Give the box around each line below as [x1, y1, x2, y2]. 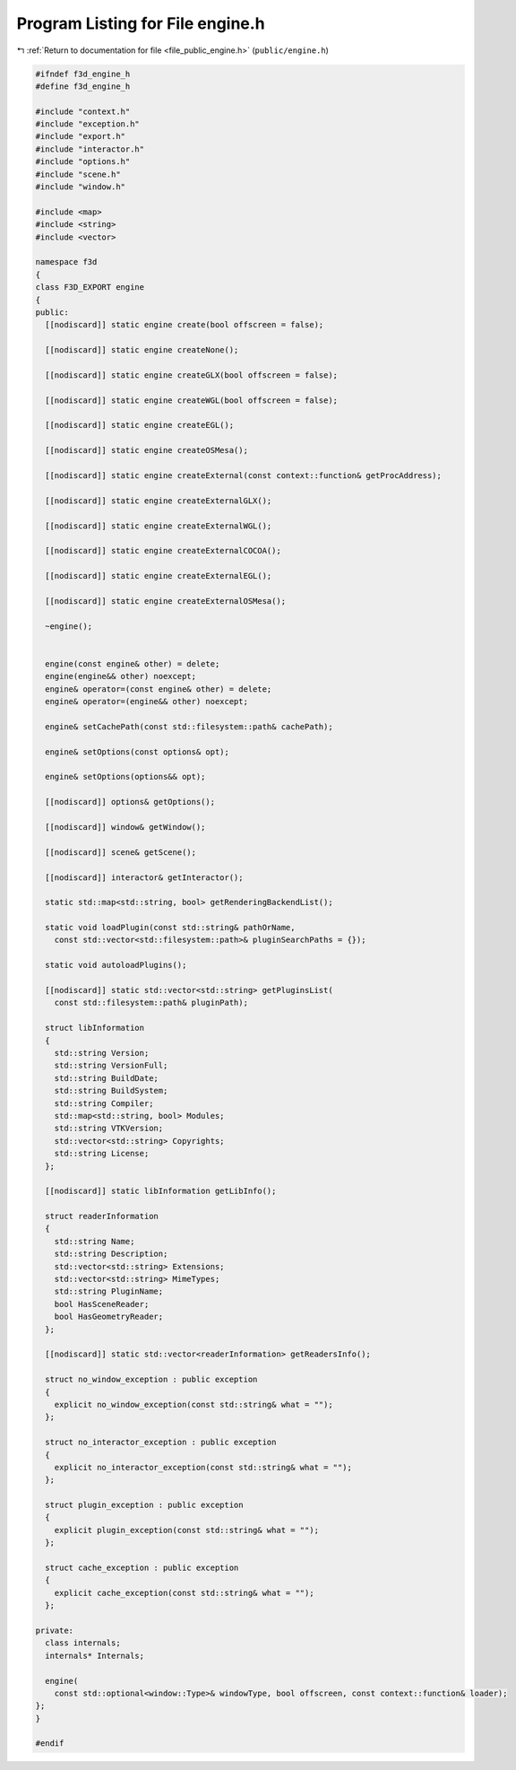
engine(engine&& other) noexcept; [45, 671, 197, 682]
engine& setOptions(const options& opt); [45, 746, 230, 757]
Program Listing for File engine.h [16, 13, 265, 33]
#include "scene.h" [35, 169, 121, 179]
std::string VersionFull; [54, 1060, 168, 1071]
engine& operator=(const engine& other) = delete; [45, 684, 272, 694]
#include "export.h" [35, 131, 125, 142]
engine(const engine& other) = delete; [45, 658, 220, 668]
